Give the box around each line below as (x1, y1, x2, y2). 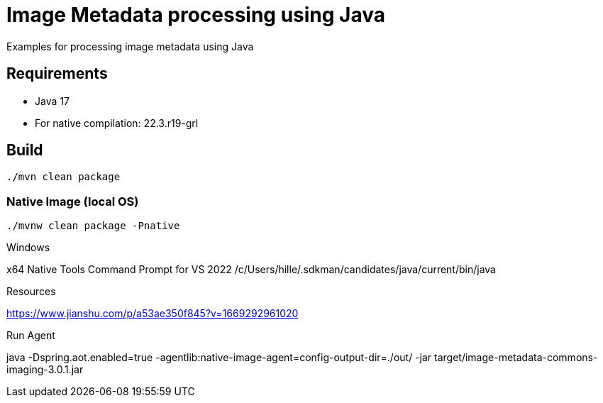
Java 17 (35, 94, 70, 107)
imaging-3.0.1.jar (6, 363, 84, 376)
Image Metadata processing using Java (6, 3, 386, 27)
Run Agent (6, 329, 55, 342)
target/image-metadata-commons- (434, 351, 598, 364)
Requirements (6, 65, 108, 83)
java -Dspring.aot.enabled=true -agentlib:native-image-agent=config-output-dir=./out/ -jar (6, 351, 432, 364)
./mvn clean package (6, 171, 121, 183)
